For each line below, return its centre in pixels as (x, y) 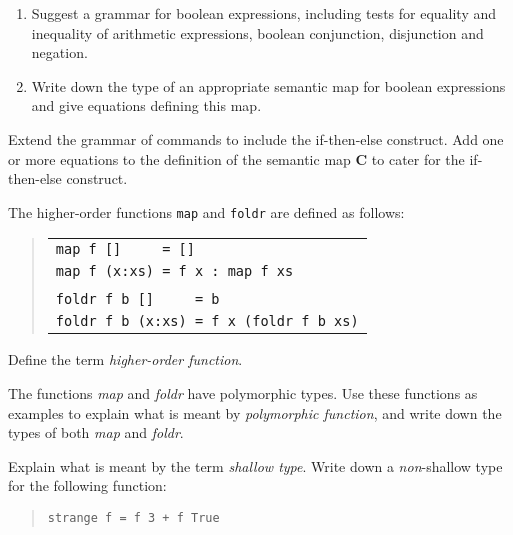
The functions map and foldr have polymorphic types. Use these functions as (243, 393)
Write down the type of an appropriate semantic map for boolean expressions (268, 85)
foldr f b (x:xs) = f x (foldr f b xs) (207, 321)
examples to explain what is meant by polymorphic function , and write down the (255, 412)
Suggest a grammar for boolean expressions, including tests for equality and (264, 13)
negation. (59, 52)
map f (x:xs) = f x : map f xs (174, 271)
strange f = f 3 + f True (133, 517)
